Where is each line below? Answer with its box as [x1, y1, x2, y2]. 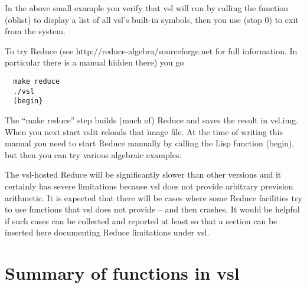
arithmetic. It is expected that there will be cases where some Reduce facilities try [5, 191, 302, 204]
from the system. [5, 25, 66, 37]
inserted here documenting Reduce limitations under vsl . [5, 226, 210, 238]
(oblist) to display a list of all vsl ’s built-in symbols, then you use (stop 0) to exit [5, 13, 299, 25]
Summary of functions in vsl [5, 261, 240, 285]
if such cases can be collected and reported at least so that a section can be [5, 214, 277, 227]
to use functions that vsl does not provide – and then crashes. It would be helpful [5, 203, 300, 215]
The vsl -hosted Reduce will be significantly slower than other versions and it [5, 168, 282, 181]
